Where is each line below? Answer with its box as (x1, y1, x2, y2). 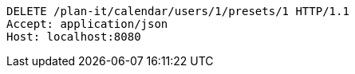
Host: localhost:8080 (6, 30, 141, 43)
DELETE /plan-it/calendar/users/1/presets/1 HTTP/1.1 (6, 5, 349, 18)
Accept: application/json (6, 18, 168, 30)
